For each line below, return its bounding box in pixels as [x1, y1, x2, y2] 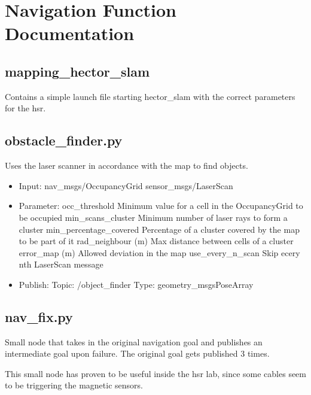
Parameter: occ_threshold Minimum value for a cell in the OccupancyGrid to [19, 199, 303, 212]
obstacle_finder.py [5, 131, 123, 150]
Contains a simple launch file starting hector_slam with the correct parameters [5, 90, 295, 102]
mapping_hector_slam [5, 62, 150, 80]
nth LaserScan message [19, 258, 103, 271]
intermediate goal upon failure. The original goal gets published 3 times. [5, 347, 270, 360]
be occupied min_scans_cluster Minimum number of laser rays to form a [19, 211, 288, 223]
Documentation [5, 21, 135, 45]
